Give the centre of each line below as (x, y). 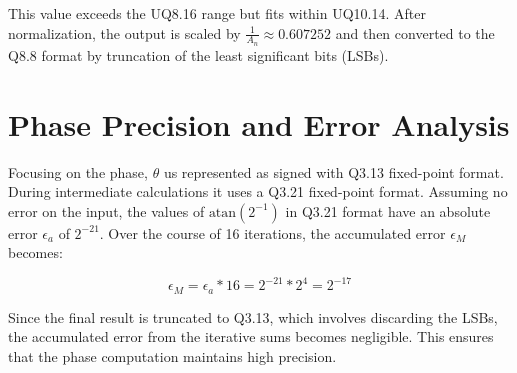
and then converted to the (415, 32)
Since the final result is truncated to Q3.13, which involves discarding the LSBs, (253, 316)
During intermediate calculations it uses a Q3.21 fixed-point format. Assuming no (258, 191)
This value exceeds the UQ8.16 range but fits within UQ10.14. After (217, 13)
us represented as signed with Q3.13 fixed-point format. (333, 171)
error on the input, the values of (106, 210)
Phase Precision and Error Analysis (259, 123)
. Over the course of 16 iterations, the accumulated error (272, 232)
